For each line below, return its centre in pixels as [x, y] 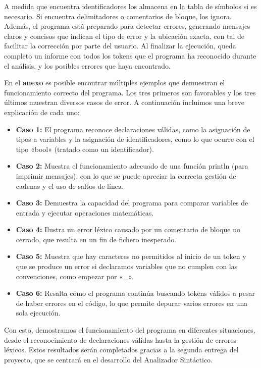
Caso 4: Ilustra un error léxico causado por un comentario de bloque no [128, 229]
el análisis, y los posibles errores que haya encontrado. [87, 65]
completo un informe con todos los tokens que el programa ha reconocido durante [130, 55]
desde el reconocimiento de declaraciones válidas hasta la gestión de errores [120, 339]
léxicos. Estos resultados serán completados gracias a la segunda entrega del [121, 350]
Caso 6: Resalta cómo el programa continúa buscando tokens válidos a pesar [135, 293]
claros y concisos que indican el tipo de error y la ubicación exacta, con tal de [124, 36]
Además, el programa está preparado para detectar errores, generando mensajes [127, 26]
